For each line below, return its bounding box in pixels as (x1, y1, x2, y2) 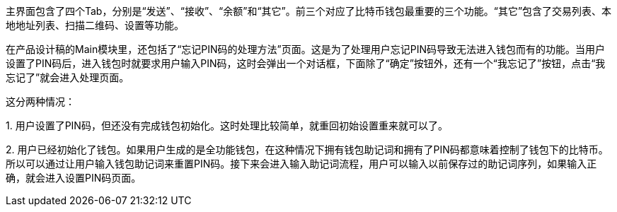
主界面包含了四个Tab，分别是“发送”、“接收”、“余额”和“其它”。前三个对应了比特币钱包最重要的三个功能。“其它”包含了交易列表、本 (6, 5, 612, 17)
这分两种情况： (6, 95, 75, 107)
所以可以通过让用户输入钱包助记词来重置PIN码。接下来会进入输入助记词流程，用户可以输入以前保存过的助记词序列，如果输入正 (6, 158, 597, 170)
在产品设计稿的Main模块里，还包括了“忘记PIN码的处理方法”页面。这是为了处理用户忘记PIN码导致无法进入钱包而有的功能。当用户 (6, 43, 605, 55)
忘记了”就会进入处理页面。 (6, 71, 129, 83)
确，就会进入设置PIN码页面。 (6, 172, 142, 184)
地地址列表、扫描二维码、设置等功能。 (6, 19, 184, 31)
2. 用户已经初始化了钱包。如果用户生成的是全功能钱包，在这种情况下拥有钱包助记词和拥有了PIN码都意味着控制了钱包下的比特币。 (6, 143, 609, 155)
